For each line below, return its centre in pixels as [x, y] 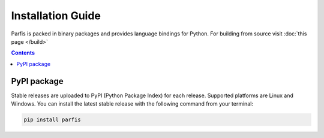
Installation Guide [56, 16]
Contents [23, 53]
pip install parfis [52, 120]
